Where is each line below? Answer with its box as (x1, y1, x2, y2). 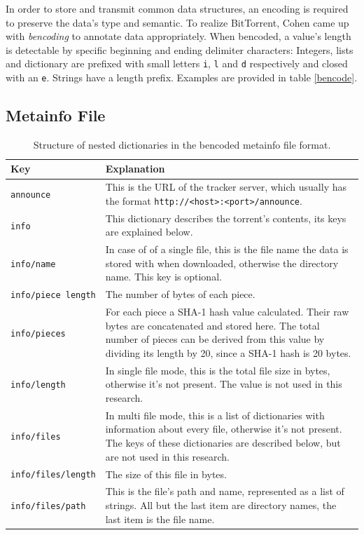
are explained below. (105, 224, 193, 239)
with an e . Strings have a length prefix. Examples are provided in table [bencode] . (6, 70, 358, 85)
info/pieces (10, 328, 66, 339)
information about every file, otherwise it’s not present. (105, 421, 342, 436)
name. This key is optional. (105, 269, 222, 284)
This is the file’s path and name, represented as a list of (105, 484, 344, 499)
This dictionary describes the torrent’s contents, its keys (105, 210, 346, 225)
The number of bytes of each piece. (105, 287, 255, 302)
